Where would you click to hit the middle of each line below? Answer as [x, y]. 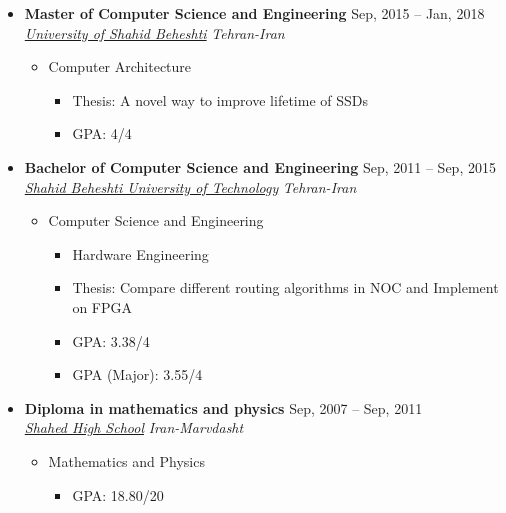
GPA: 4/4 [102, 133]
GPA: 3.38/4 [111, 340]
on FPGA [102, 306]
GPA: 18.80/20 [118, 494]
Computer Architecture [120, 66]
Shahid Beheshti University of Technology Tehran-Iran [190, 186]
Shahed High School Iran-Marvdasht [134, 427]
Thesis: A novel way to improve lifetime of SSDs [220, 99]
